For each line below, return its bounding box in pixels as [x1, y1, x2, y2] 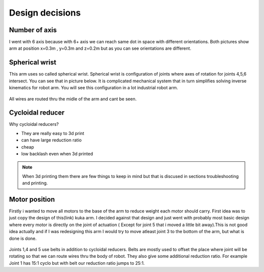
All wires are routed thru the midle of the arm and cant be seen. [9, 96, 137, 102]
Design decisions [9, 7, 81, 18]
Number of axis [9, 26, 57, 34]
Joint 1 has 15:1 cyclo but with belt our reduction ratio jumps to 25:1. [9, 260, 145, 266]
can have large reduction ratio [21, 137, 82, 143]
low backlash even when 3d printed [21, 151, 93, 156]
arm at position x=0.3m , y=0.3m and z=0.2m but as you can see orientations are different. [9, 45, 192, 51]
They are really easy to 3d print [21, 130, 85, 136]
